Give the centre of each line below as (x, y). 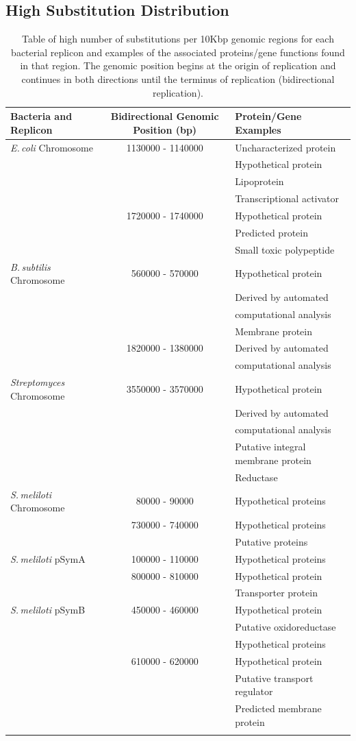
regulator (254, 691)
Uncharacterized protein (285, 147)
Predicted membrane (278, 708)
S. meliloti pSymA (48, 558)
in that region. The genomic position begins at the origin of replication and (178, 65)
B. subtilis (30, 266)
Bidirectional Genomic (165, 116)
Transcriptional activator (287, 198)
